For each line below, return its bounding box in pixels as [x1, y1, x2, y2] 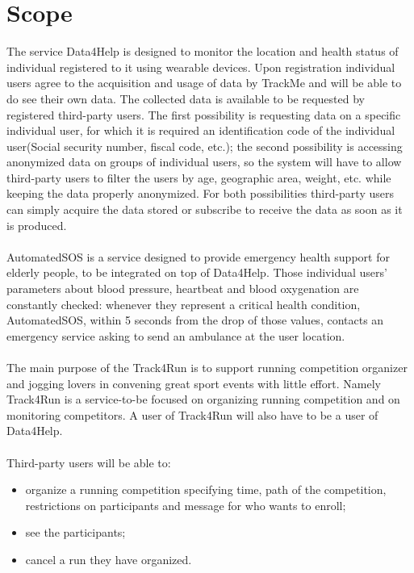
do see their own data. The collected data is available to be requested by [6, 90, 365, 107]
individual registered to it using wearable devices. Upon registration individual [6, 58, 395, 75]
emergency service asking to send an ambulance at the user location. [6, 327, 345, 344]
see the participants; [25, 524, 126, 541]
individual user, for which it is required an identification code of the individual [6, 122, 395, 139]
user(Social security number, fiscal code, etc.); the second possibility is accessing [6, 137, 403, 154]
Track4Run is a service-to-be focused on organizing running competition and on [6, 391, 400, 408]
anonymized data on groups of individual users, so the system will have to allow [6, 153, 402, 170]
